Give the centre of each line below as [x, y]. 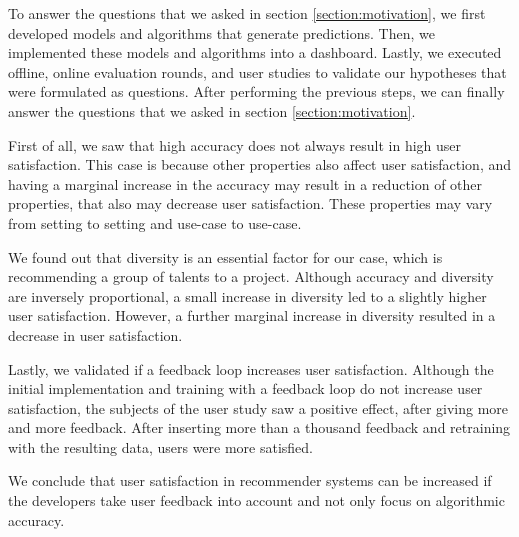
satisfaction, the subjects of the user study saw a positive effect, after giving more [258, 407]
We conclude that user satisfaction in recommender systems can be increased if [250, 480]
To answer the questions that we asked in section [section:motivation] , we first [247, 13]
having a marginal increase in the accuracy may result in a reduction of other [245, 183]
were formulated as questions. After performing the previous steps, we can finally [256, 91]
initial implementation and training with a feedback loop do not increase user [245, 388]
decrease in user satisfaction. [95, 334]
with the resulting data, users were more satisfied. [161, 446]
